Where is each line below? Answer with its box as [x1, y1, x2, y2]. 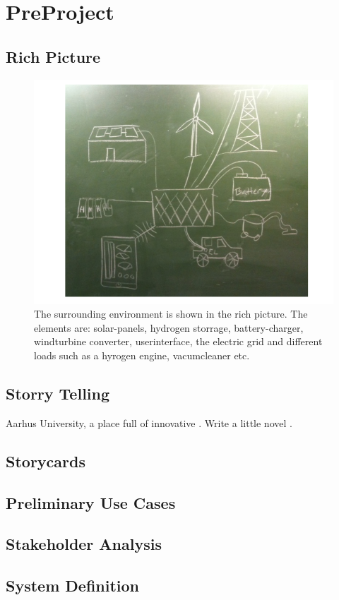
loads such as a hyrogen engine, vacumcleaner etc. [34, 347, 250, 362]
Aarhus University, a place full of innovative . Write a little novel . [6, 415, 292, 430]
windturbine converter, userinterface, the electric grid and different [34, 334, 323, 349]
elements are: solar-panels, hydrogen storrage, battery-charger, [34, 320, 304, 335]
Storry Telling [6, 382, 110, 404]
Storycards [6, 450, 85, 472]
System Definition [6, 575, 140, 596]
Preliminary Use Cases [6, 491, 176, 513]
